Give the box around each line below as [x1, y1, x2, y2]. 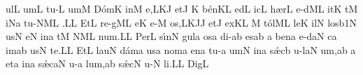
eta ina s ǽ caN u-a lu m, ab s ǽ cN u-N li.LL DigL [6, 56, 209, 71]
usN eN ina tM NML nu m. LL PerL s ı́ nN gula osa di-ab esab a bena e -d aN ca [6, 29, 337, 43]
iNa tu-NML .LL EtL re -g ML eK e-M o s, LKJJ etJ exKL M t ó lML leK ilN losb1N [6, 15, 357, 29]
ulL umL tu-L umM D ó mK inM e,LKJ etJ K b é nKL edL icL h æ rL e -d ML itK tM [6, 1, 358, 15]
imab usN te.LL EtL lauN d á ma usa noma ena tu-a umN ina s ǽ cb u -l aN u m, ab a [6, 42, 356, 57]
